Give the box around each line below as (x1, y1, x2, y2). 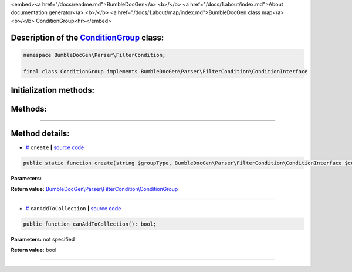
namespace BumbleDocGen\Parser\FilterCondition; (23, 52, 166, 58)
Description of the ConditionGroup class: (11, 32, 164, 42)
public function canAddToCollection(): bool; (23, 220, 157, 227)
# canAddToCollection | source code (25, 204, 121, 211)
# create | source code (25, 144, 84, 151)
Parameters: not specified (11, 236, 75, 243)
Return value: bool (11, 247, 57, 254)
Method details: (11, 129, 70, 138)
